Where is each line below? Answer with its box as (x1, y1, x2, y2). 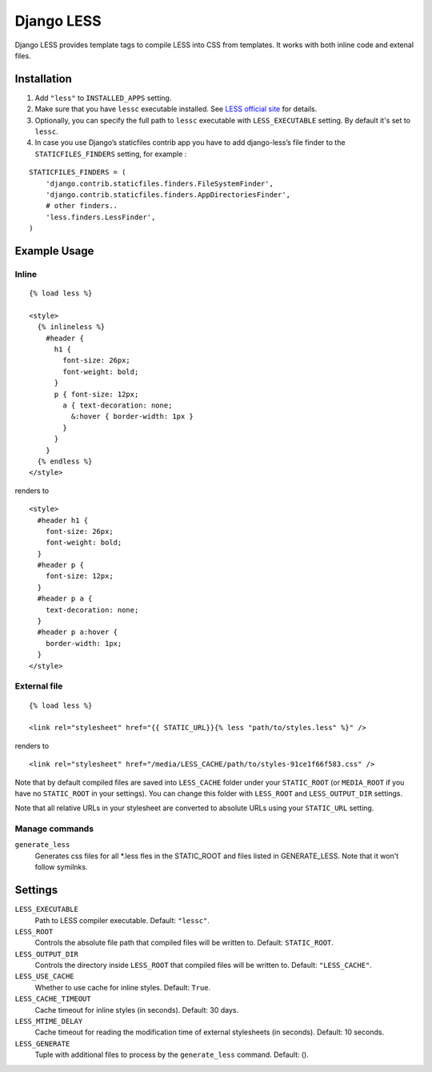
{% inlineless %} (37, 323, 106, 331)
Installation (14, 72, 72, 86)
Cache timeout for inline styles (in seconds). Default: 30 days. (34, 1005, 239, 1014)
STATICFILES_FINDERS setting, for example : (34, 149, 187, 159)
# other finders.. (45, 201, 118, 211)
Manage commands (14, 823, 94, 834)
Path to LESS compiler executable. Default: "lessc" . (34, 915, 210, 925)
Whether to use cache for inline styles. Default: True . (34, 982, 211, 992)
